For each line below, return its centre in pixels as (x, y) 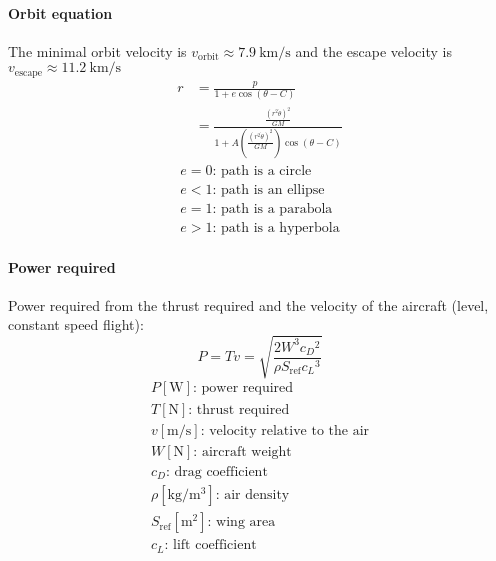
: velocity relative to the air (285, 430)
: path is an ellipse (268, 189)
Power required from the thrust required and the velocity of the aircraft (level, (248, 304)
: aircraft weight (242, 451)
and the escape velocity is (373, 50)
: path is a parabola (272, 208)
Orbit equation (60, 12)
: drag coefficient (216, 471)
